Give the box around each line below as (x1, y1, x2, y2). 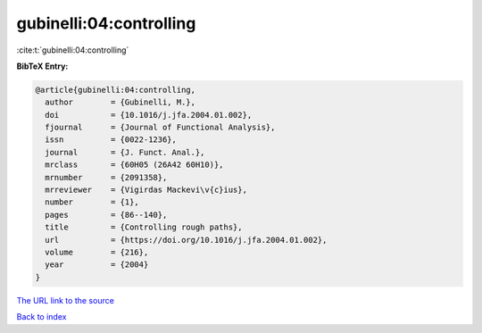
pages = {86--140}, (45, 210, 168, 220)
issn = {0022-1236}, (45, 135, 178, 145)
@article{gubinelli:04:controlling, (35, 85, 196, 95)
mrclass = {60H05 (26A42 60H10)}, (45, 160, 224, 170)
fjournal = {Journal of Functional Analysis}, (45, 122, 276, 133)
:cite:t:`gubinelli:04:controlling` (16, 45, 129, 55)
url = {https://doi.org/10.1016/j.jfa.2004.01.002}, (45, 235, 328, 245)
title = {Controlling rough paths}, (45, 222, 243, 232)
